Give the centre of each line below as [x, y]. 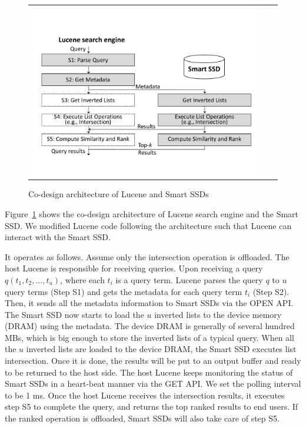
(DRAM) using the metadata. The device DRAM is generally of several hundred [150, 326]
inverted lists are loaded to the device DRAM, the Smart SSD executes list [161, 349]
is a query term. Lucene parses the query [189, 279]
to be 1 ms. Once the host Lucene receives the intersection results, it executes [145, 395]
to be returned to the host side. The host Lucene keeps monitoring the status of [149, 372]
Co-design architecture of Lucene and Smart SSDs [119, 194]
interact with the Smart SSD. [58, 237]
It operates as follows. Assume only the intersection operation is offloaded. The [147, 256]
